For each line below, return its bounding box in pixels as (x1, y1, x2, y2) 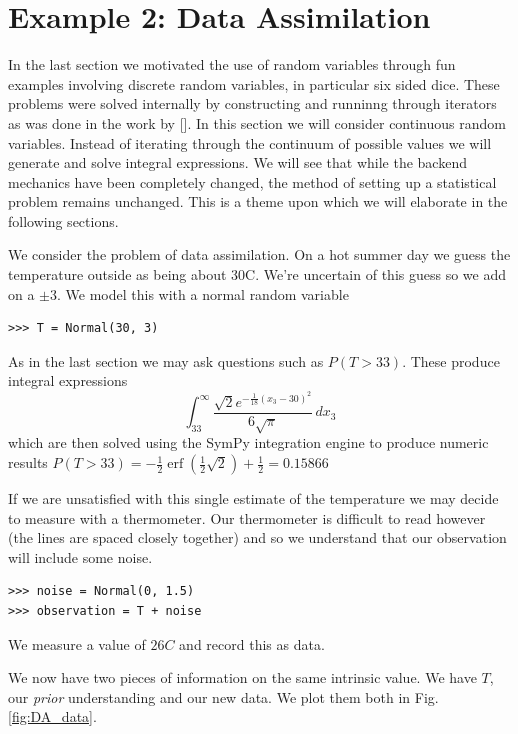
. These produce (402, 350, 500, 371)
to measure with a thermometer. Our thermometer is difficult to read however (8, 507, 486, 528)
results (8, 452, 48, 473)
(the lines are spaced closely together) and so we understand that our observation (8, 527, 507, 548)
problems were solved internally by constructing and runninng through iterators (8, 93, 497, 114)
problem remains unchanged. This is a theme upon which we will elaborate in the (8, 191, 508, 212)
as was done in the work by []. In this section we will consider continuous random (8, 112, 506, 133)
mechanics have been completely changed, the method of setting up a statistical (8, 171, 497, 192)
